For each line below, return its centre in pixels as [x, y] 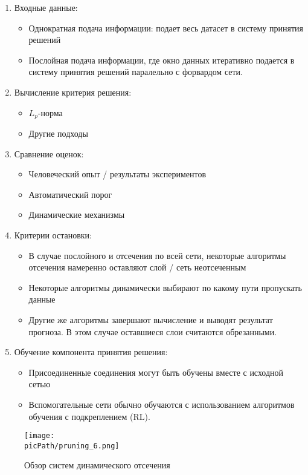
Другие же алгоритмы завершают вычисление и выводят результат [151, 319]
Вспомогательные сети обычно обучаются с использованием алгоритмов [162, 404]
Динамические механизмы [77, 215]
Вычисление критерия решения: [73, 92]
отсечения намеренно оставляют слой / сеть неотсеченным [137, 267]
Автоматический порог [70, 194]
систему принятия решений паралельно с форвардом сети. [136, 72]
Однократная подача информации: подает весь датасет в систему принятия [166, 28]
